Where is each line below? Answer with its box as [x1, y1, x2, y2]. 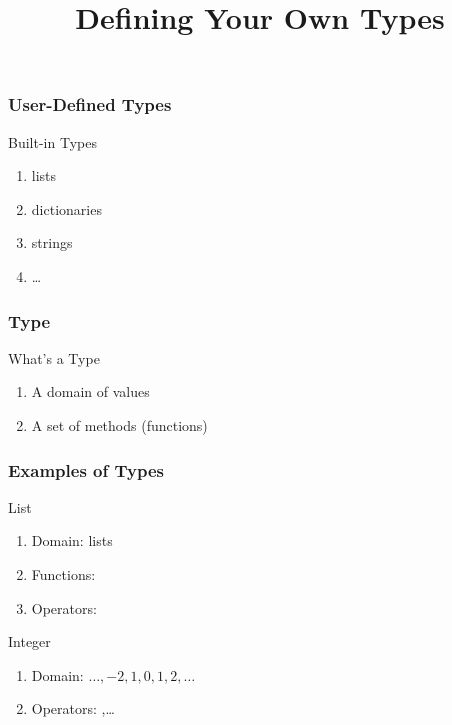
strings [31, 232, 73, 253]
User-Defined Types [8, 92, 172, 117]
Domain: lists [31, 530, 113, 551]
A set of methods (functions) [31, 415, 208, 436]
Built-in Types [8, 131, 97, 152]
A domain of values [31, 381, 150, 402]
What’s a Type [8, 347, 100, 368]
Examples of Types [8, 457, 165, 482]
